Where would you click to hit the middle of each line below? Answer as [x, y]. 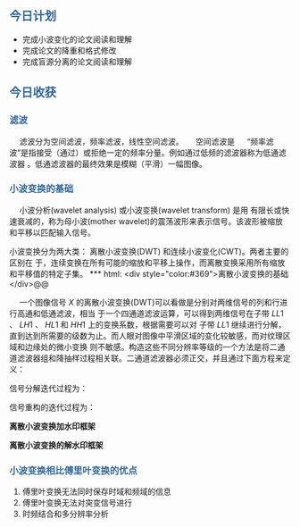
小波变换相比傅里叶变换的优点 [74, 470]
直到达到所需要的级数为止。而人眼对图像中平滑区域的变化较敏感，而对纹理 [146, 335]
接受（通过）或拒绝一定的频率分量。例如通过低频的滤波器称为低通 [158, 152]
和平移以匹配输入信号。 [52, 232]
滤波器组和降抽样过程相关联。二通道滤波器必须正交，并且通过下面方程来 [150, 358]
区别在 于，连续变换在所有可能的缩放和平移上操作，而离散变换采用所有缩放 [147, 263]
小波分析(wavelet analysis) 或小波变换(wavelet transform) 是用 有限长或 [150, 210]
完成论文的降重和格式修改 [69, 50]
